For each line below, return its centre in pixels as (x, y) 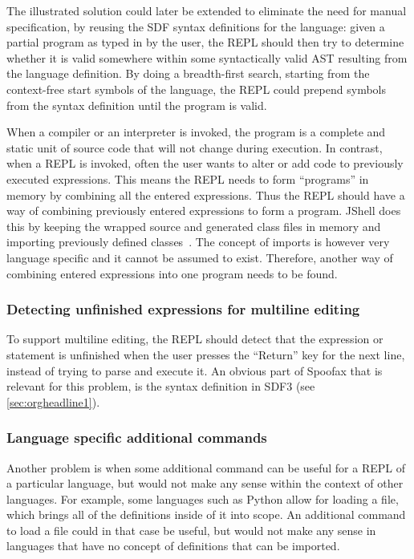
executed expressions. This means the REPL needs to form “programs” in (188, 178)
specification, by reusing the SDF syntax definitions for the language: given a (196, 26)
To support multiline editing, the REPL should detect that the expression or (195, 339)
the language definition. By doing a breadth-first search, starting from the (188, 73)
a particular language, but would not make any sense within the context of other (205, 483)
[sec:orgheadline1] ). (53, 401)
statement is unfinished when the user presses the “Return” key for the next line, (206, 354)
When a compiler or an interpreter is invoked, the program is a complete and (196, 132)
